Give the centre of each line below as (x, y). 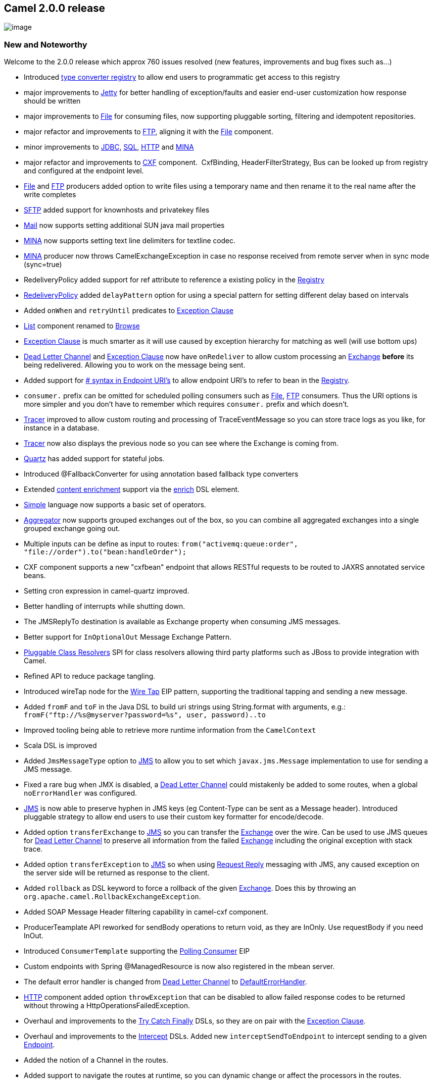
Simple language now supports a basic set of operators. (115, 505)
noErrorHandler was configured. (80, 793)
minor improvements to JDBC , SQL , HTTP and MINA (109, 147)
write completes (50, 195)
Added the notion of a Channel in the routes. (96, 1060)
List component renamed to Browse (82, 326)
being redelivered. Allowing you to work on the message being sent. (135, 365)
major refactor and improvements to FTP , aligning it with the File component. (149, 132)
